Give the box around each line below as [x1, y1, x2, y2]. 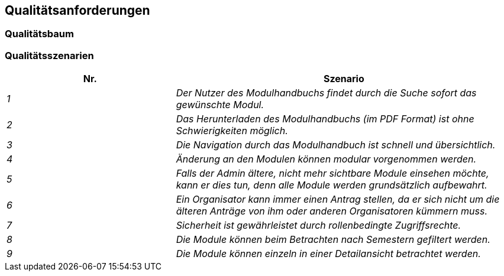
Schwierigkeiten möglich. [176, 125, 288, 137]
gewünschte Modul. [176, 99, 264, 111]
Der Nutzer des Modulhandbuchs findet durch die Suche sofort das [176, 87, 477, 99]
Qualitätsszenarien [5, 49, 94, 61]
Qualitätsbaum [5, 28, 74, 40]
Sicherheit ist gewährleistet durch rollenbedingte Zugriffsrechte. [176, 219, 461, 232]
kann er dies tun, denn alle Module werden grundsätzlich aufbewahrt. [176, 179, 487, 191]
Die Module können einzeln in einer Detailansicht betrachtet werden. [176, 248, 481, 260]
